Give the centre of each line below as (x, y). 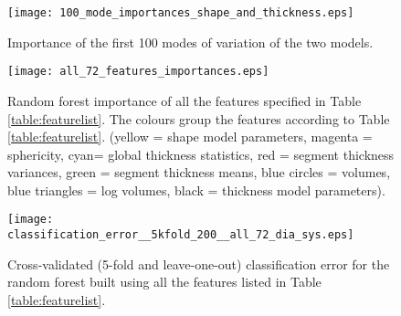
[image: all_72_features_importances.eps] (138, 72)
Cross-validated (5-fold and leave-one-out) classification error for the (199, 263)
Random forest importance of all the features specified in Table (185, 100)
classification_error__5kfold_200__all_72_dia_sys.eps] (181, 235)
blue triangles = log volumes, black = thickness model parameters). (196, 190)
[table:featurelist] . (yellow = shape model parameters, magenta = (190, 137)
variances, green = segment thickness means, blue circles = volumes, (199, 172)
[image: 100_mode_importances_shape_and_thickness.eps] (181, 13)
